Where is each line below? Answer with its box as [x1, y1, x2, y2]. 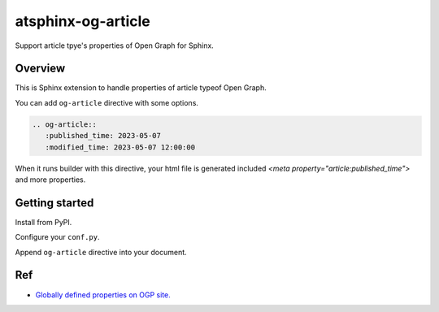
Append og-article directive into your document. [15, 247, 187, 257]
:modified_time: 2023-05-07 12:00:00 [45, 142, 195, 152]
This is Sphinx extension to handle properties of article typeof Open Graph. [15, 83, 267, 93]
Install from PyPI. [15, 217, 72, 227]
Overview [15, 62, 66, 76]
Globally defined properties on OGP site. [35, 289, 171, 300]
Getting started [15, 196, 94, 210]
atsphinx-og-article [15, 12, 150, 30]
